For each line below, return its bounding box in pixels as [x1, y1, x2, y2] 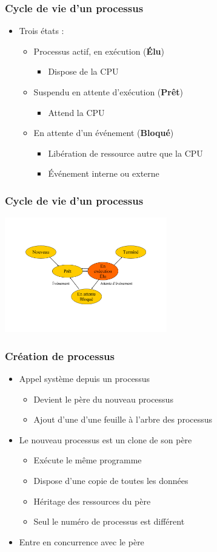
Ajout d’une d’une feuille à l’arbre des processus [33, 413, 213, 426]
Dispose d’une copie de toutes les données [33, 474, 189, 486]
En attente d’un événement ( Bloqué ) [33, 126, 174, 139]
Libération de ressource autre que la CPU [48, 146, 203, 159]
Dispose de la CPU [48, 65, 119, 78]
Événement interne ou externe [48, 167, 159, 180]
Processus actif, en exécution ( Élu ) [33, 44, 164, 57]
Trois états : [19, 24, 64, 37]
